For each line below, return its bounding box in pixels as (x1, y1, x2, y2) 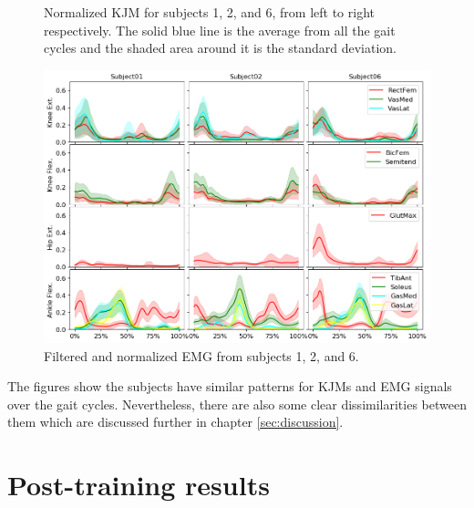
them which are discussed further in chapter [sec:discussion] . (7, 412, 344, 431)
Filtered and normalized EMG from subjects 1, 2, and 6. (44, 346, 359, 365)
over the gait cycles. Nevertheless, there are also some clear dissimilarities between (7, 394, 467, 413)
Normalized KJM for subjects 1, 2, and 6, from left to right (44, 3, 375, 21)
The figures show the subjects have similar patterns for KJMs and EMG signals (7, 377, 452, 396)
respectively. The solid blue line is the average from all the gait (44, 20, 396, 39)
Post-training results (7, 466, 270, 503)
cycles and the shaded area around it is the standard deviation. (44, 38, 397, 57)
